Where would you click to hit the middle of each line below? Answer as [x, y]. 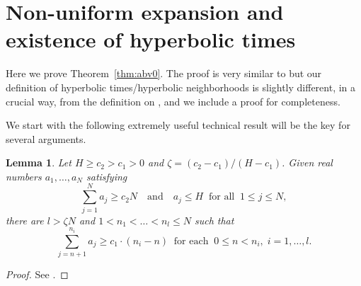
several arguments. [46, 138]
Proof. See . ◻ [37, 274]
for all [222, 197]
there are [25, 220]
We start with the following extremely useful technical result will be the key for [178, 125]
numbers [24, 176]
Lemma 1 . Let [39, 162]
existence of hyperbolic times [151, 39]
